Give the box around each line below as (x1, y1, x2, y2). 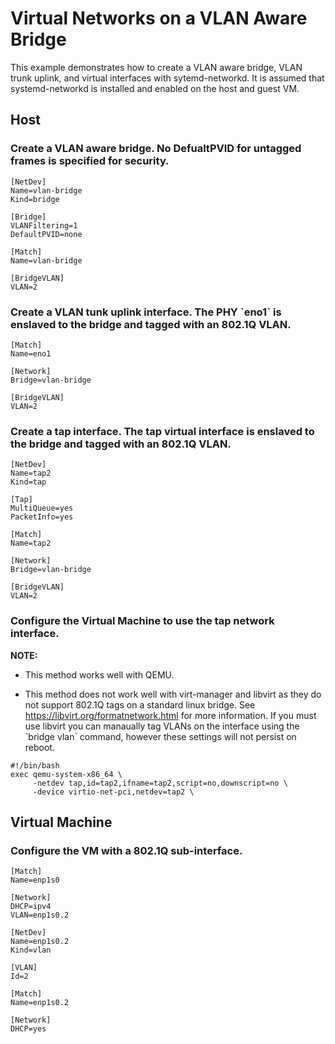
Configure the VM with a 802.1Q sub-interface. (10, 843, 243, 857)
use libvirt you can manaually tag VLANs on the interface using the (24, 720, 300, 732)
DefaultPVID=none (10, 229, 83, 239)
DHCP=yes (10, 1024, 47, 1034)
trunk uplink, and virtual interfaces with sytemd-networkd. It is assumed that (10, 72, 325, 84)
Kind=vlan (10, 945, 52, 956)
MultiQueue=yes (10, 503, 74, 514)
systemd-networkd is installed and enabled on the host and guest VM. (10, 82, 300, 94)
